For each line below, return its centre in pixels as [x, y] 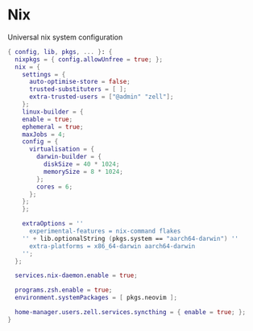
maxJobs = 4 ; [44, 134]
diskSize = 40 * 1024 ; [81, 164]
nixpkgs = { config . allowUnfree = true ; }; [89, 59]
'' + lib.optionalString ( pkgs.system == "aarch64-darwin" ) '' [131, 238]
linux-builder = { [53, 112]
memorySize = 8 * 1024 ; [83, 172]
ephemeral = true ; [53, 126]
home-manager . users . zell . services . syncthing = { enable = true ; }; [131, 312]
